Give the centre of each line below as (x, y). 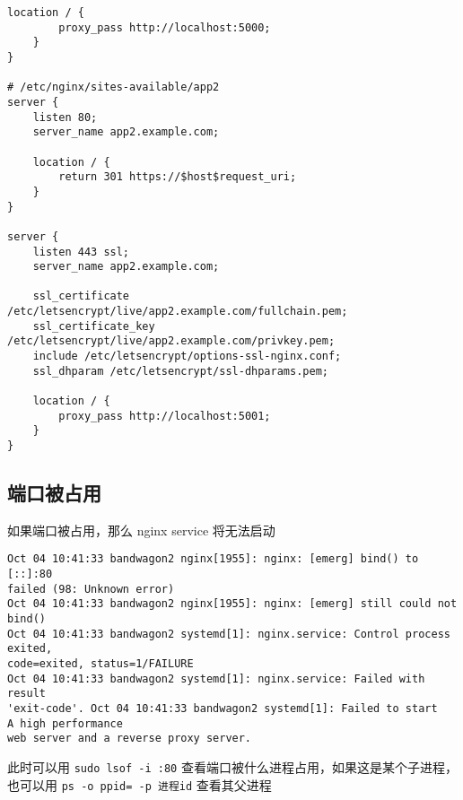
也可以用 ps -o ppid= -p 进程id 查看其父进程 (140, 784)
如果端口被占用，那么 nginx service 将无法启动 (141, 530)
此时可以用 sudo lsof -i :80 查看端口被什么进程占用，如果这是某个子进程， (232, 767)
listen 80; (65, 117)
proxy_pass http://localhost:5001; (165, 416)
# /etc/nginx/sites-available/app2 (114, 87)
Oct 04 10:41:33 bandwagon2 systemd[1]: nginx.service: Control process (229, 634)
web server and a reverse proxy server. (130, 739)
